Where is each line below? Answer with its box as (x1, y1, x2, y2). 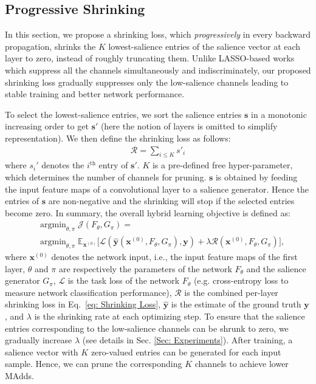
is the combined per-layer (184, 286, 278, 298)
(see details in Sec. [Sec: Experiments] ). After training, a (82, 334, 293, 346)
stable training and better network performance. (5, 87, 185, 100)
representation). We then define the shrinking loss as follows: (5, 131, 231, 144)
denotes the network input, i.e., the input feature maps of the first (51, 250, 298, 262)
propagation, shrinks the (5, 39, 96, 52)
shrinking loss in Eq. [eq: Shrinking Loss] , (5, 298, 161, 310)
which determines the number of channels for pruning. (5, 170, 207, 183)
